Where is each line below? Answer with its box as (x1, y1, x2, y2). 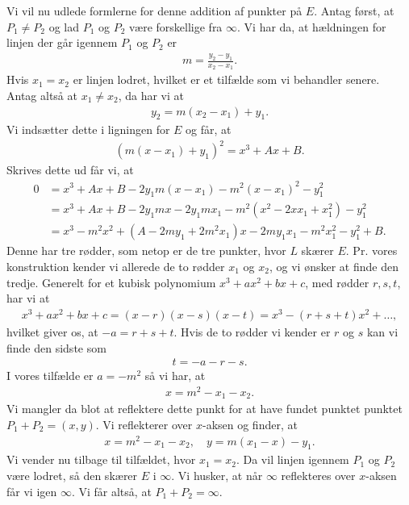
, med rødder (305, 273, 369, 290)
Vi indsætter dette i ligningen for (6, 121, 170, 138)
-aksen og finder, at (202, 415, 298, 432)
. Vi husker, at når (171, 466, 263, 483)
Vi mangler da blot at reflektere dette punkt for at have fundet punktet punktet (6, 400, 403, 417)
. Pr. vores (345, 242, 398, 259)
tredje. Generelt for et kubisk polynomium (6, 273, 216, 290)
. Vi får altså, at (71, 482, 152, 499)
